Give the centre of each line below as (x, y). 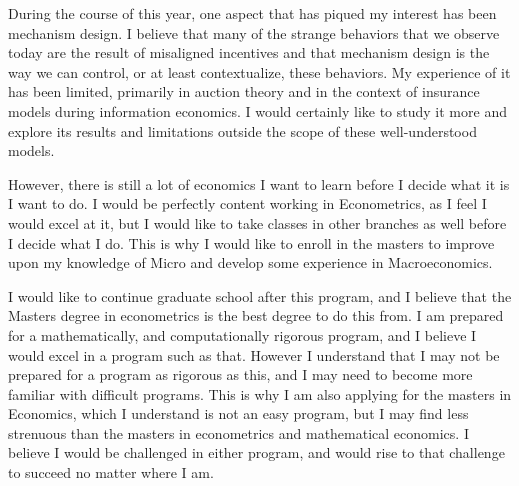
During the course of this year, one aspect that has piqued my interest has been (252, 13)
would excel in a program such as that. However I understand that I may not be (254, 354)
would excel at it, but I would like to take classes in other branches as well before (257, 222)
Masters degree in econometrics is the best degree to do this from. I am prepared (256, 315)
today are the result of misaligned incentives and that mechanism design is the (249, 52)
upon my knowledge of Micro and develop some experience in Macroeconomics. (250, 262)
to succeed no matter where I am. (111, 472)
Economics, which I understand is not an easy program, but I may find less (238, 413)
